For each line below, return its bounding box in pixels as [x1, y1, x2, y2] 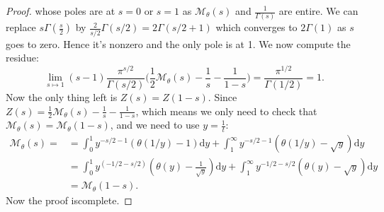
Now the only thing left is [6, 89, 118, 104]
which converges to [215, 20, 298, 35]
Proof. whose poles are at [6, 4, 115, 18]
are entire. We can [278, 4, 358, 18]
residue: [6, 50, 39, 65]
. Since [208, 89, 237, 104]
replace [6, 20, 36, 35]
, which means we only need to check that [135, 103, 317, 118]
